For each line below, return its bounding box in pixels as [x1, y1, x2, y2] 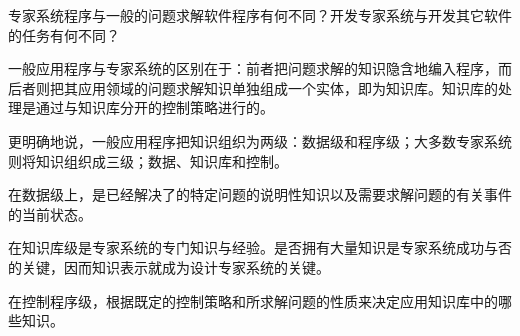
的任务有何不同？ [8, 24, 120, 45]
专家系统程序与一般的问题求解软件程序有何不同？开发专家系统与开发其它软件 [8, 5, 512, 25]
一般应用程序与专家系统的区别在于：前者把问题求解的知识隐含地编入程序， [8, 58, 498, 79]
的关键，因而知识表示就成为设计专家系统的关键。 [8, 256, 330, 277]
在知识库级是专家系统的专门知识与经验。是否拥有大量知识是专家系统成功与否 [8, 237, 512, 258]
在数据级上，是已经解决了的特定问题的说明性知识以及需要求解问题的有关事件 [8, 184, 512, 205]
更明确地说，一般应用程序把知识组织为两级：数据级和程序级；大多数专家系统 [8, 130, 512, 151]
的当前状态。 [8, 203, 92, 224]
